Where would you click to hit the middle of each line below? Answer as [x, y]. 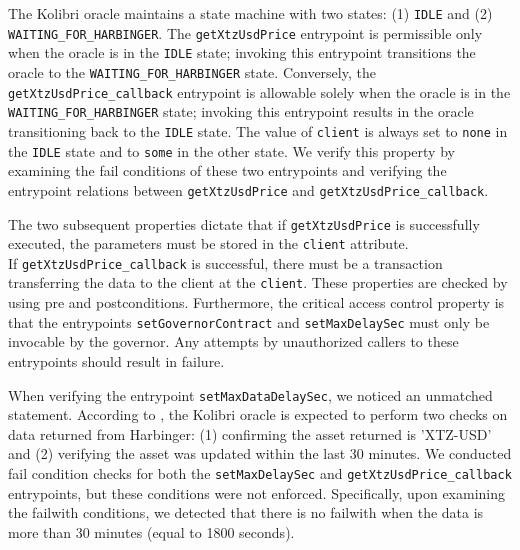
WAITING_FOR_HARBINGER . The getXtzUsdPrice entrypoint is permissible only [245, 32]
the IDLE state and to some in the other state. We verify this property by [231, 150]
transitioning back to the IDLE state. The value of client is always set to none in [258, 130]
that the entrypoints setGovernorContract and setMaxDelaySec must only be [249, 321]
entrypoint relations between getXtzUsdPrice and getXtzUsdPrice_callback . [248, 189]
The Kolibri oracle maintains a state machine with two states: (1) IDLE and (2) [250, 13]
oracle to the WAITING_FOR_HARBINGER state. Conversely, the [192, 71]
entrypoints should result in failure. [116, 360]
